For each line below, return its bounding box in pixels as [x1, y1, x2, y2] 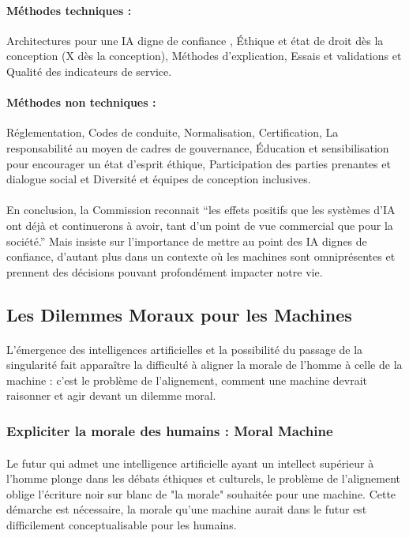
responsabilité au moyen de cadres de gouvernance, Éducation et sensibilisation [6, 139, 389, 156]
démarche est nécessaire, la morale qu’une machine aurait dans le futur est [6, 501, 367, 517]
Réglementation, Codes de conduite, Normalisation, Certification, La [6, 124, 339, 141]
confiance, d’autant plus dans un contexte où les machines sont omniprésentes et [6, 248, 396, 265]
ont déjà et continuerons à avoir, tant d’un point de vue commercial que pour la [6, 216, 393, 233]
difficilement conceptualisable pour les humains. [6, 516, 237, 532]
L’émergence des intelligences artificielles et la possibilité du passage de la [6, 340, 363, 357]
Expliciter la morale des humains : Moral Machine [6, 420, 333, 440]
